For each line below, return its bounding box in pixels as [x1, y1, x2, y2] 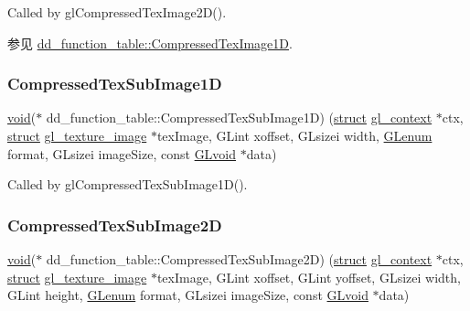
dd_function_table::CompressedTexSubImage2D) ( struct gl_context [46, 250, 433, 268]
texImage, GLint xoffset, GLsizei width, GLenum [156, 126, 433, 145]
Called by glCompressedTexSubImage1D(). [7, 175, 248, 194]
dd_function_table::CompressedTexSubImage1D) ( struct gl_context [46, 108, 433, 127]
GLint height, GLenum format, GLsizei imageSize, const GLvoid [7, 285, 369, 305]
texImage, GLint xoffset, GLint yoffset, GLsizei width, [156, 267, 461, 286]
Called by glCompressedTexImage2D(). [7, 3, 227, 21]
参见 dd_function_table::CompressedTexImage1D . [7, 33, 293, 52]
